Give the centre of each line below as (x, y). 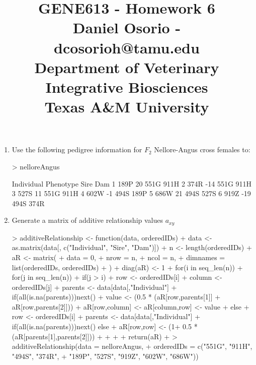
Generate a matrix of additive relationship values (88, 220)
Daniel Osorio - (127, 27)
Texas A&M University (127, 107)
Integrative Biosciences (127, 86)
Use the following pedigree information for (77, 149)
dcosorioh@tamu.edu (127, 47)
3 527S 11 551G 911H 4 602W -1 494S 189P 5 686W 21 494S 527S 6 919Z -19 (131, 193)
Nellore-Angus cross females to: (202, 149)
